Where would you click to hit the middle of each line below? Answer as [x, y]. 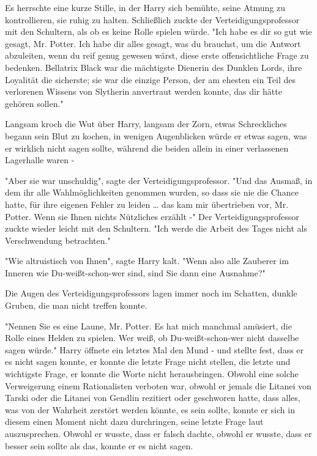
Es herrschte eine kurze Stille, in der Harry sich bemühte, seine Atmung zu [145, 7]
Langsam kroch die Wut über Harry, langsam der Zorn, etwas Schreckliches [146, 124]
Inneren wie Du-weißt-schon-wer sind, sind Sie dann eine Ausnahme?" [135, 272]
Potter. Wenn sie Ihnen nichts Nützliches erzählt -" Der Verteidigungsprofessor [152, 216]
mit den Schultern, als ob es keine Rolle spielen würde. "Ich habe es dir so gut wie [158, 31]
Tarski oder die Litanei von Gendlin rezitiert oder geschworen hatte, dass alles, [153, 398]
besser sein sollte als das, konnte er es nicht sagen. [99, 445]
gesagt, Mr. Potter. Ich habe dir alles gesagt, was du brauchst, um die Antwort [153, 43]
